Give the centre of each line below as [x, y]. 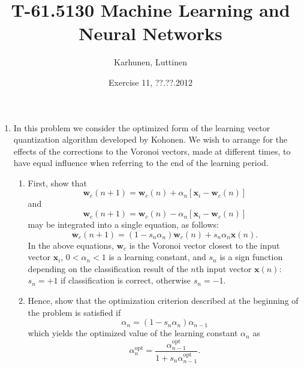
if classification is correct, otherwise [126, 280]
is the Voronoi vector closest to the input [204, 245]
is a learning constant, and [157, 257]
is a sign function [251, 257]
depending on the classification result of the [108, 268]
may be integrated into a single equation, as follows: [123, 224]
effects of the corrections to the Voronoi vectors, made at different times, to [152, 151]
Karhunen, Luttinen [151, 62]
